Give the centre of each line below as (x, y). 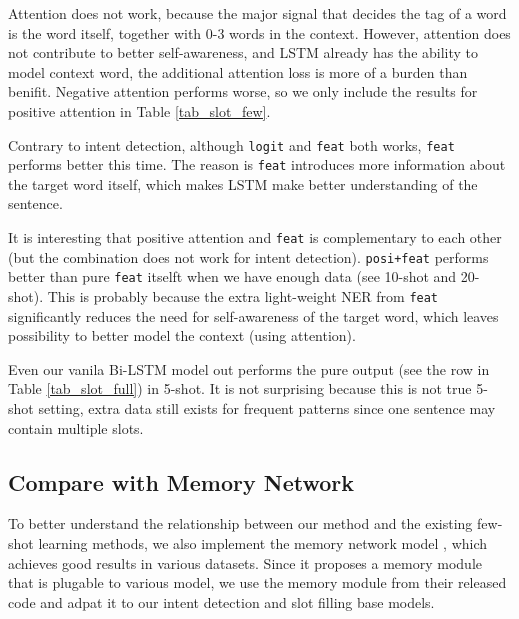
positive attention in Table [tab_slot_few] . (139, 110)
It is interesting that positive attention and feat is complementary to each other (255, 237)
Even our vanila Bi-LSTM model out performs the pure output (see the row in (249, 368)
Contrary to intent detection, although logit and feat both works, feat (231, 144)
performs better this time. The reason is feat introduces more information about (257, 164)
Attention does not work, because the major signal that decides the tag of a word (257, 13)
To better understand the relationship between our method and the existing (240, 523)
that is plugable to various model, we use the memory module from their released (257, 582)
